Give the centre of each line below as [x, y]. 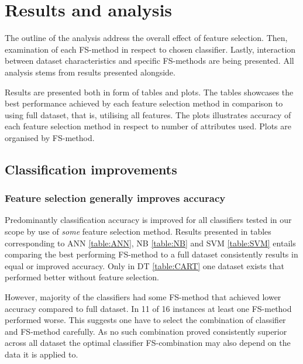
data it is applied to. [42, 354]
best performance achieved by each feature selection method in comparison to [144, 103]
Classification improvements [91, 169]
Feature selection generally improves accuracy [115, 198]
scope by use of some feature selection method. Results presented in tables [138, 231]
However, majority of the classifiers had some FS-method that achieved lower [143, 297]
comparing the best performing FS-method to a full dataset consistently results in [151, 254]
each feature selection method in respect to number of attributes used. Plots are [148, 126]
